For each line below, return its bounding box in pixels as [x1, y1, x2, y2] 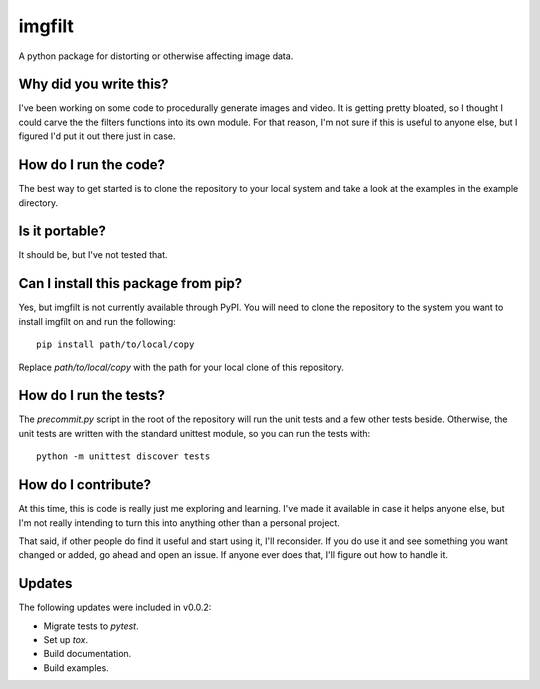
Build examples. [43, 661, 109, 674]
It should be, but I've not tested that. [18, 249, 169, 261]
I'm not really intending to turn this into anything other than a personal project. [18, 516, 340, 529]
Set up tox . [43, 633, 89, 645]
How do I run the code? [18, 156, 165, 174]
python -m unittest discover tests [36, 451, 211, 462]
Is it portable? [18, 223, 107, 240]
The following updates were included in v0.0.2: [18, 601, 212, 614]
